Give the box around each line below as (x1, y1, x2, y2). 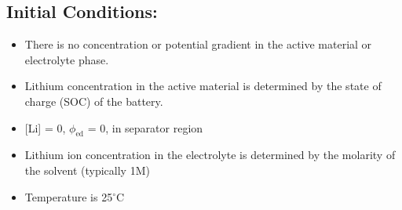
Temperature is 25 (24, 188, 113, 205)
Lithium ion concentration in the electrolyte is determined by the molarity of (24, 147, 396, 163)
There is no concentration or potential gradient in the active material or (24, 36, 372, 52)
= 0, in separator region (87, 119, 203, 136)
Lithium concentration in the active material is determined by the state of (24, 78, 382, 94)
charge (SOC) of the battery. (24, 92, 163, 109)
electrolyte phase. (24, 51, 109, 67)
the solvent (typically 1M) (24, 161, 150, 178)
